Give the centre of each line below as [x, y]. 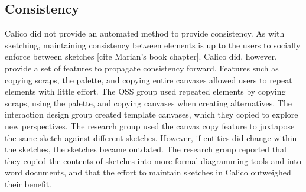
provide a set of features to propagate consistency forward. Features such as [142, 68]
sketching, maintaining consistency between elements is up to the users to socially [153, 45]
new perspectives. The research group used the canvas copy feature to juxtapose [150, 126]
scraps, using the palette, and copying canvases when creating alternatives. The [148, 102]
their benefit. [28, 183]
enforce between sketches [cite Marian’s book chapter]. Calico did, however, [141, 56]
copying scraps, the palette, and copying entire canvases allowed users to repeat [149, 79]
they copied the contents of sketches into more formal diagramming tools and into [153, 160]
